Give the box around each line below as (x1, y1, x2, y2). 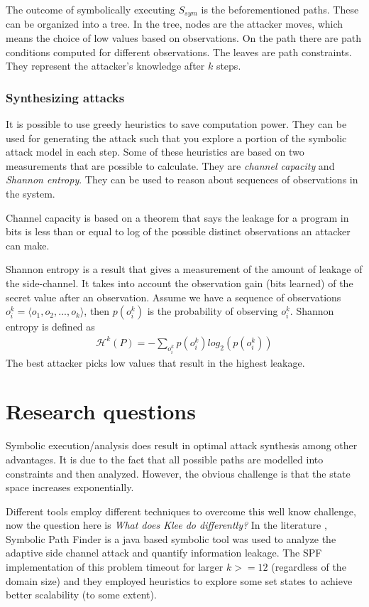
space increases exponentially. (6, 480, 134, 495)
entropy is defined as (6, 319, 95, 334)
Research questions (6, 397, 196, 426)
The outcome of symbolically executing (6, 2, 175, 16)
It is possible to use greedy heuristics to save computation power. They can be (6, 117, 347, 131)
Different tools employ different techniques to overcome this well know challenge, (6, 503, 356, 518)
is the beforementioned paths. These (201, 2, 359, 16)
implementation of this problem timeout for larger (6, 559, 224, 574)
